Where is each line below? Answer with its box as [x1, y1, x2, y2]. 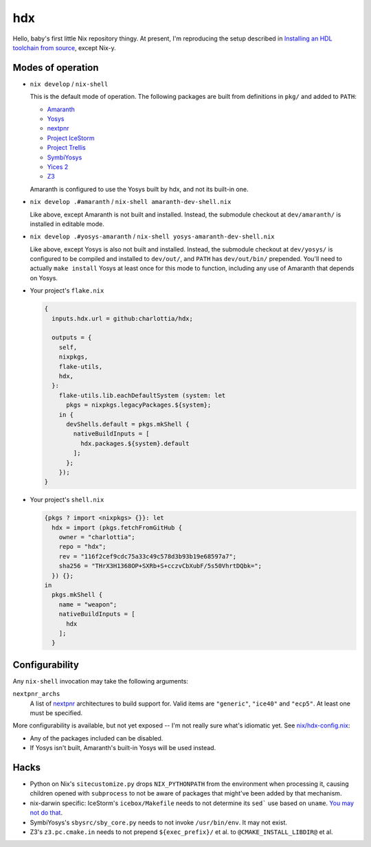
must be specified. [30, 709, 82, 717]
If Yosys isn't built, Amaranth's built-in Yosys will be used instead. [30, 744, 216, 752]
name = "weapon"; [58, 600, 117, 608]
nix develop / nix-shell [30, 80, 109, 88]
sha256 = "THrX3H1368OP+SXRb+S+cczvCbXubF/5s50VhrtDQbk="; [58, 562, 262, 570]
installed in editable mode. [30, 220, 104, 228]
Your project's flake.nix [30, 286, 104, 295]
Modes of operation [12, 62, 99, 74]
